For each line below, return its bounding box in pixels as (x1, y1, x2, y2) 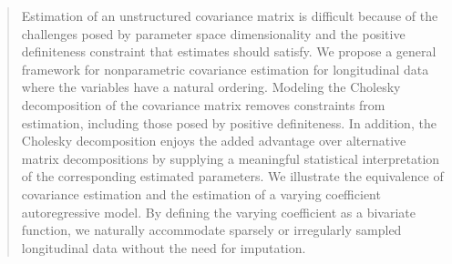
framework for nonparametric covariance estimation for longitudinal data (21, 59, 429, 78)
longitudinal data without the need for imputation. (21, 238, 306, 257)
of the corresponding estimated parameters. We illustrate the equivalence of (21, 167, 444, 186)
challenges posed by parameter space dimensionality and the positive (21, 24, 406, 43)
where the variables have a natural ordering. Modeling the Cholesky (21, 77, 401, 96)
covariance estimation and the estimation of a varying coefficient (21, 184, 381, 203)
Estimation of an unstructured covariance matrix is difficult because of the (21, 6, 438, 25)
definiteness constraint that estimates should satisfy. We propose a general (21, 42, 437, 61)
